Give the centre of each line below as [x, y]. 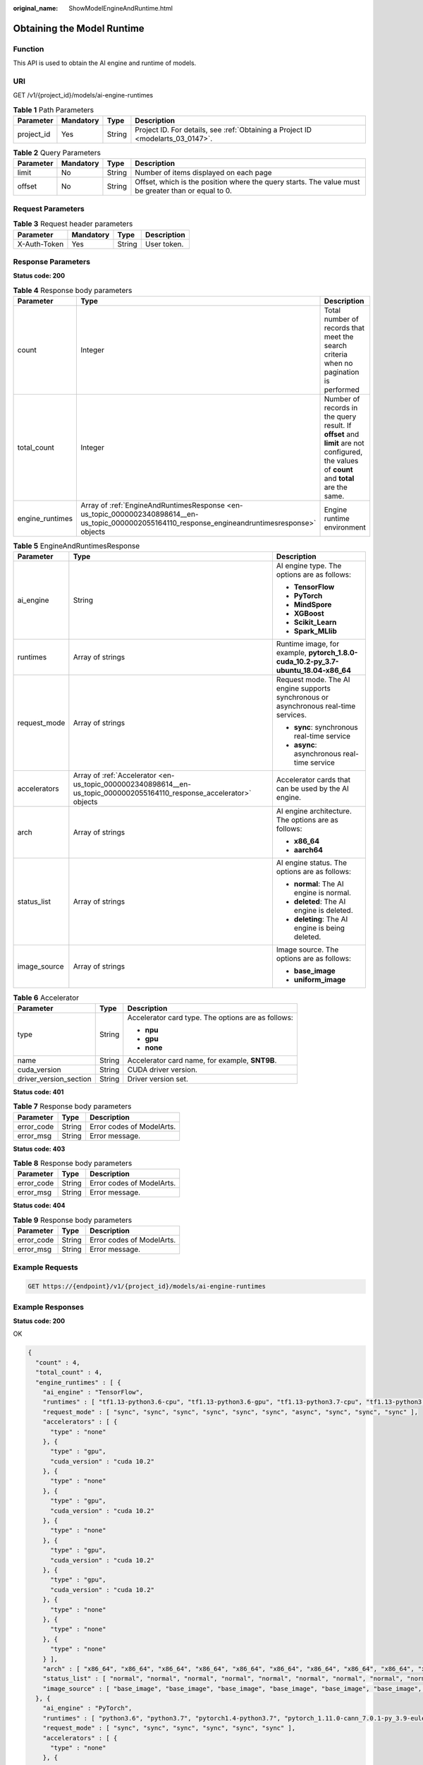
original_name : [36, 8]
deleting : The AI [321, 919]
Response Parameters [52, 261]
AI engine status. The [312, 863]
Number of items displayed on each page [203, 173]
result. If [338, 426]
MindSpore [313, 605]
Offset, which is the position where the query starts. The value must [247, 182]
